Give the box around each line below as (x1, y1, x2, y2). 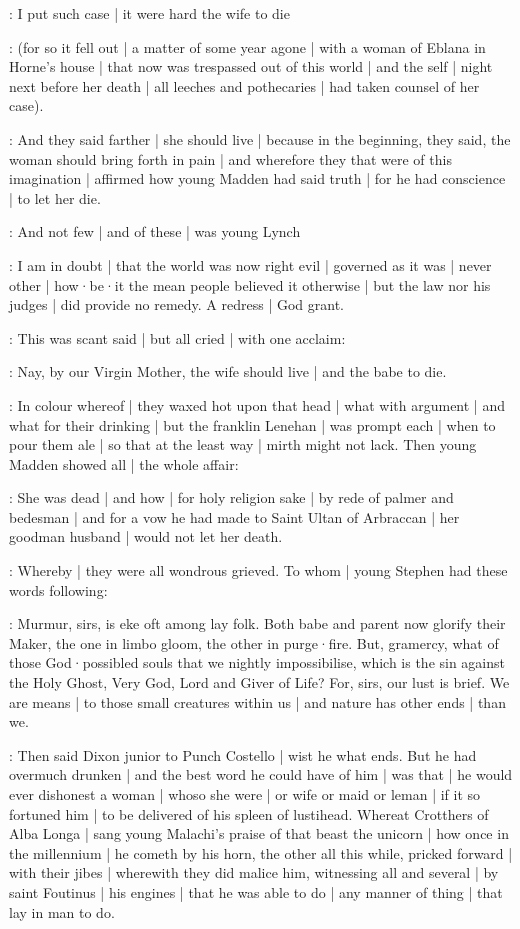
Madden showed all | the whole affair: (9, 453, 239, 474)
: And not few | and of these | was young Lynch (9, 221, 301, 242)
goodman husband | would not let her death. (9, 526, 283, 547)
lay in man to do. (9, 901, 115, 922)
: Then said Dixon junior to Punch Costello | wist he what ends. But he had (9, 744, 477, 765)
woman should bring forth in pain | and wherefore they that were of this (9, 148, 452, 169)
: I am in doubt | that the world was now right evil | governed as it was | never (9, 254, 492, 275)
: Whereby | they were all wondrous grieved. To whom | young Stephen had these (9, 560, 508, 581)
